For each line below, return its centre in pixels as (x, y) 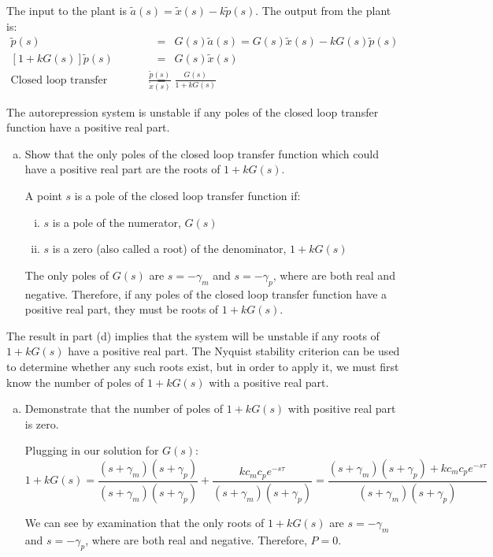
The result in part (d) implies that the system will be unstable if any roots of (193, 335)
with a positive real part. (269, 382)
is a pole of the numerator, (117, 222)
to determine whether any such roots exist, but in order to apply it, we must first (203, 366)
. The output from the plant (323, 10)
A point (43, 195)
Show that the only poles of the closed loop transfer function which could (202, 153)
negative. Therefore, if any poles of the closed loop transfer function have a (206, 293)
